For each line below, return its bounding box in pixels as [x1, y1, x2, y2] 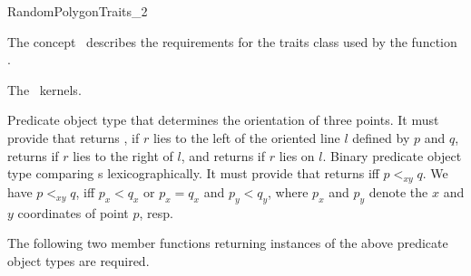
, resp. [139, 203, 173, 222]
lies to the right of [73, 146, 173, 165]
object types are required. [7, 251, 150, 270]
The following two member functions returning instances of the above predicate [7, 233, 448, 252]
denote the [368, 182, 428, 201]
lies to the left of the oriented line [152, 128, 340, 147]
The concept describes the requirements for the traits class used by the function [7, 32, 457, 51]
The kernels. [7, 80, 82, 99]
